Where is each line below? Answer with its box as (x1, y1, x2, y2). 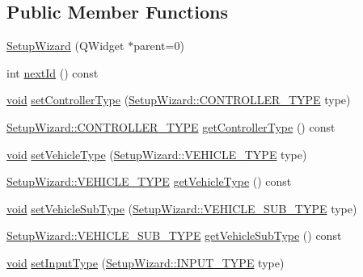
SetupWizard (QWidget (6, 37, 125, 54)
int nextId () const (6, 64, 99, 81)
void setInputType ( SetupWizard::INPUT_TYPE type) (6, 254, 285, 271)
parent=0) (133, 37, 184, 54)
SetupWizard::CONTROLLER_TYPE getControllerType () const (6, 118, 336, 135)
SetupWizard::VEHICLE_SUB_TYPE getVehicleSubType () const (6, 227, 342, 244)
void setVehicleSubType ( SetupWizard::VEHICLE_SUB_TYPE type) (6, 199, 357, 216)
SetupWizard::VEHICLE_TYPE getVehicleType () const (6, 173, 292, 190)
